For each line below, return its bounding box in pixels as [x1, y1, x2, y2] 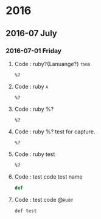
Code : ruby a [14, 83, 49, 90]
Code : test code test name [14, 173, 83, 180]
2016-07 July [5, 28, 57, 39]
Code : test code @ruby [14, 196, 74, 203]
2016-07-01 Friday [5, 46, 62, 55]
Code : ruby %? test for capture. [14, 128, 96, 135]
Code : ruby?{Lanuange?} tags [14, 60, 91, 67]
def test [14, 207, 37, 214]
